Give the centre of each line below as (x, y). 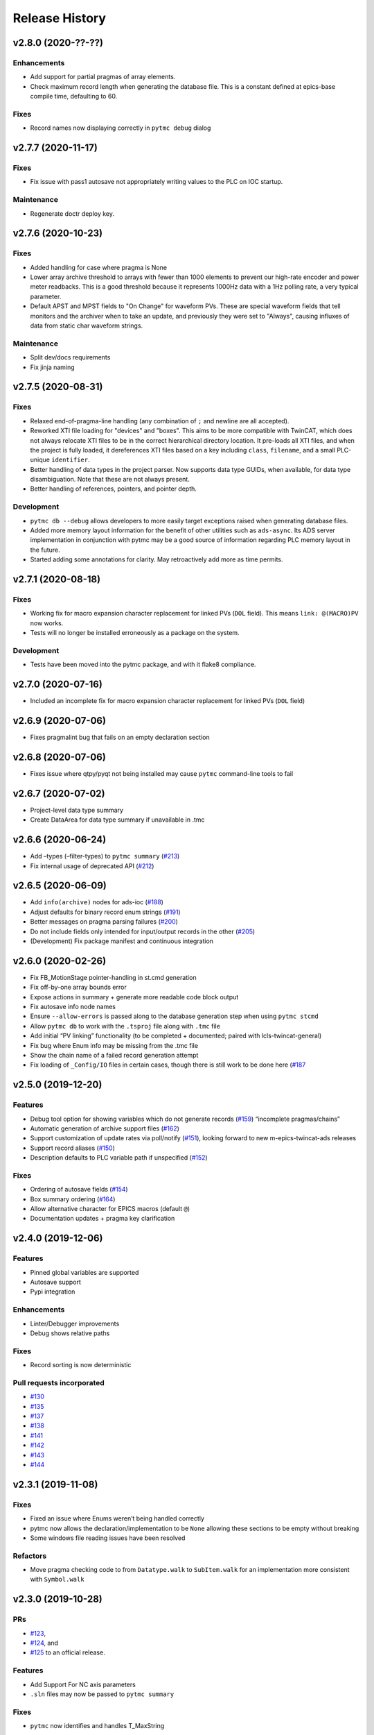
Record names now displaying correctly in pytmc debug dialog (121, 128)
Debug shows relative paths (70, 1333)
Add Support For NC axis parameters (83, 1684)
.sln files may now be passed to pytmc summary (102, 1694)
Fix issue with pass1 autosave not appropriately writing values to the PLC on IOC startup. (157, 182)
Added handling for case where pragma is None (99, 267)
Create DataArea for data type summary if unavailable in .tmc (117, 820)
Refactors (30, 1556)
